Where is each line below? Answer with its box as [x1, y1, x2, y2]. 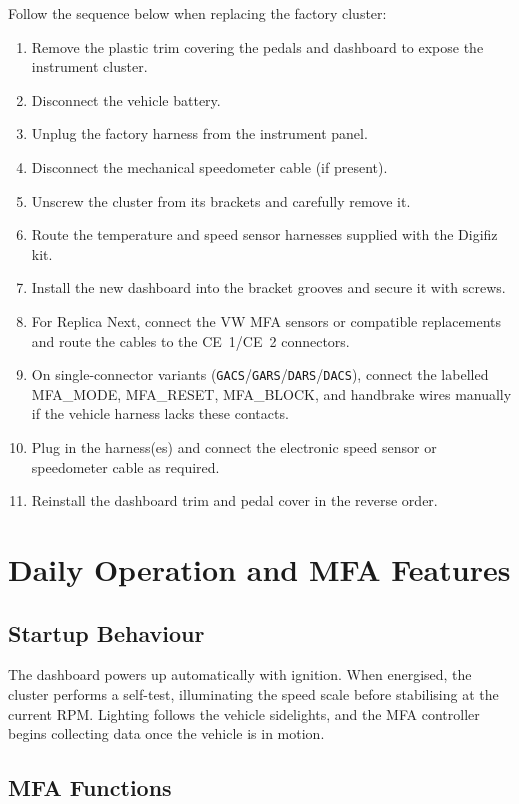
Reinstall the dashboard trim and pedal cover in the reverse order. [31, 490, 438, 511]
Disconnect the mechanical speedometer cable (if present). [31, 156, 388, 177]
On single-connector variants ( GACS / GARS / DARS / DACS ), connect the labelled [31, 364, 489, 385]
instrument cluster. [31, 56, 148, 77]
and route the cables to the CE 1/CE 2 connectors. [31, 330, 350, 351]
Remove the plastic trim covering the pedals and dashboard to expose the [31, 36, 484, 57]
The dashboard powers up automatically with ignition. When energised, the [8, 664, 472, 685]
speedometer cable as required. [31, 456, 220, 477]
